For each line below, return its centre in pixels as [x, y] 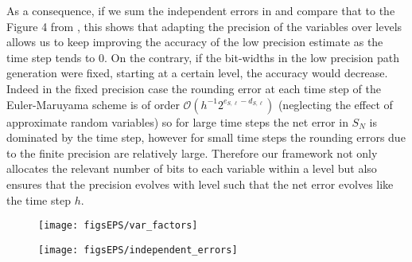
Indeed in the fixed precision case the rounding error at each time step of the [194, 88]
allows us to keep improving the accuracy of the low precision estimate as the [195, 42]
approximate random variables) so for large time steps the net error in [177, 121]
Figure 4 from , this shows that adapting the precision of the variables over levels [204, 26]
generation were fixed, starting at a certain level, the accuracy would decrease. [197, 73]
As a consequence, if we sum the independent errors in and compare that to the [201, 10]
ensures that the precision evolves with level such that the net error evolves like [200, 184]
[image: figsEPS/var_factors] [118, 226]
